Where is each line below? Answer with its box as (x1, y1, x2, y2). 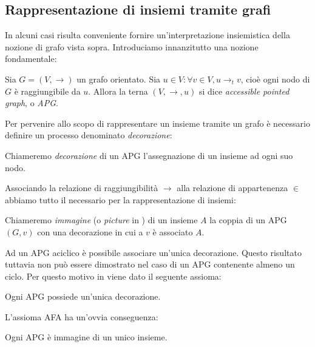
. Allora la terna (88, 84, 148, 97)
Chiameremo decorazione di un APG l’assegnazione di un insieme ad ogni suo (5, 149, 293, 161)
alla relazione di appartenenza (177, 181, 288, 194)
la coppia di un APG (209, 214, 287, 226)
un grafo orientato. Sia (76, 72, 161, 85)
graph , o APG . (5, 96, 58, 109)
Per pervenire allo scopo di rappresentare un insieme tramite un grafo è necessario (5, 116, 310, 129)
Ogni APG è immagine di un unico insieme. (5, 331, 168, 343)
